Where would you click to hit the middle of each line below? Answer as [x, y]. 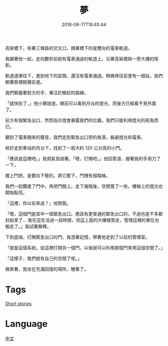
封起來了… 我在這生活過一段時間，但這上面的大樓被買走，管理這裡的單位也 [82, 220]
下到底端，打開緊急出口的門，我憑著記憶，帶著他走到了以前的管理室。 [77, 237]
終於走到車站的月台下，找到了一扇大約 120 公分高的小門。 [65, 148]
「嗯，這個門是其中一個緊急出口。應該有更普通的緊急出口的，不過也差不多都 [84, 213]
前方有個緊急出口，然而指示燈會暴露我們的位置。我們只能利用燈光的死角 [79, 120]
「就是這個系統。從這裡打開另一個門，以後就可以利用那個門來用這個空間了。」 [85, 248]
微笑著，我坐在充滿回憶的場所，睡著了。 [47, 269]
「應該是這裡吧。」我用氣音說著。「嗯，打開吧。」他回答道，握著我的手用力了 [83, 158]
